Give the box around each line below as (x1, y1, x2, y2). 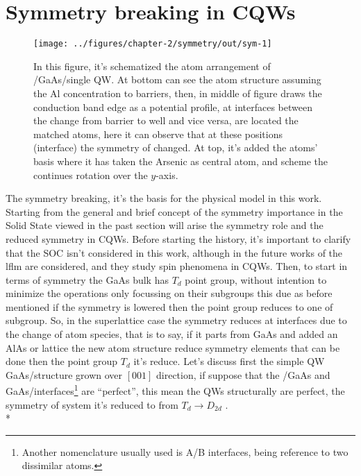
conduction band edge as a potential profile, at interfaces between (33, 99, 312, 114)
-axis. (156, 167, 178, 182)
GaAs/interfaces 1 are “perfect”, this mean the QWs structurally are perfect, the (6, 382, 345, 398)
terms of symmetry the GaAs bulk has (6, 272, 169, 287)
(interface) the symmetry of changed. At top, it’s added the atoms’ (33, 140, 318, 155)
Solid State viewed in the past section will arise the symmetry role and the (6, 218, 324, 232)
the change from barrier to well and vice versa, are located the (33, 113, 299, 128)
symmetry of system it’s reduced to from (6, 397, 178, 411)
